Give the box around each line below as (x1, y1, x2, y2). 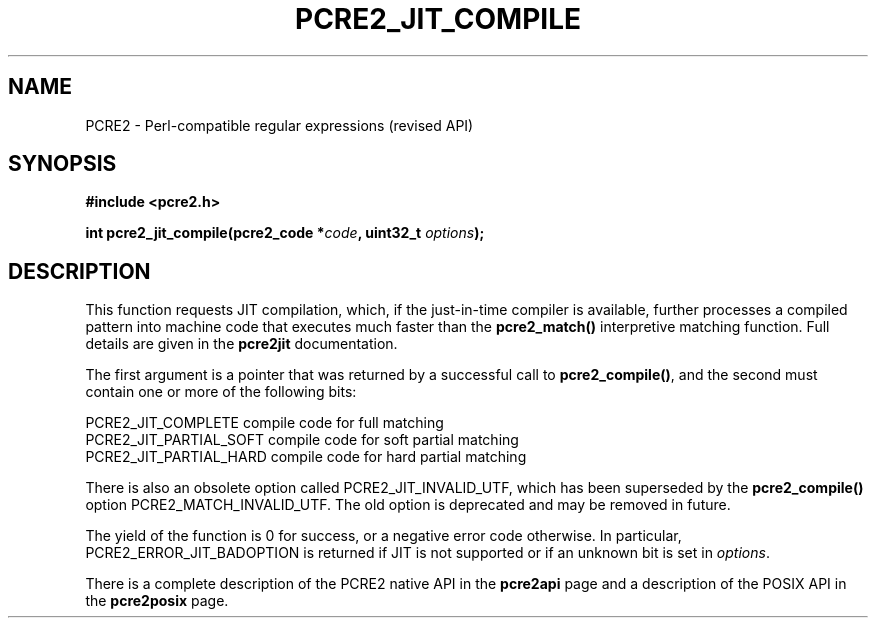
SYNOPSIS (8, 151, 117, 177)
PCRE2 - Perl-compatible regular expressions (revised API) (85, 116, 474, 134)
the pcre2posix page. (85, 592, 229, 610)
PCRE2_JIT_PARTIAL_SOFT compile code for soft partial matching (85, 431, 519, 449)
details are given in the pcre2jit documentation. (85, 335, 398, 353)
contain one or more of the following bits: (85, 383, 357, 401)
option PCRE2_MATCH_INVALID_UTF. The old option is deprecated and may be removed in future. (85, 496, 731, 514)
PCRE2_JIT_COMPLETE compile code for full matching (85, 414, 444, 432)
